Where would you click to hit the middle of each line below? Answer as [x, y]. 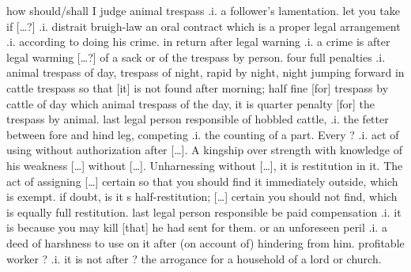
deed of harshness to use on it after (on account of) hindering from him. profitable [205, 242]
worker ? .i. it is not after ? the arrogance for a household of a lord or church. [194, 258]
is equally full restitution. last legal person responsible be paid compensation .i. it [204, 212]
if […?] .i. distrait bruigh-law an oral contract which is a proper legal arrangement [204, 26]
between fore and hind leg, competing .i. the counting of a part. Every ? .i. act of [203, 134]
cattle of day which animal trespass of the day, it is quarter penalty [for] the [190, 103]
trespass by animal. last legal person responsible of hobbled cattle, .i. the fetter [198, 119]
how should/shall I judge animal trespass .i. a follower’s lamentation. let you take [203, 10]
